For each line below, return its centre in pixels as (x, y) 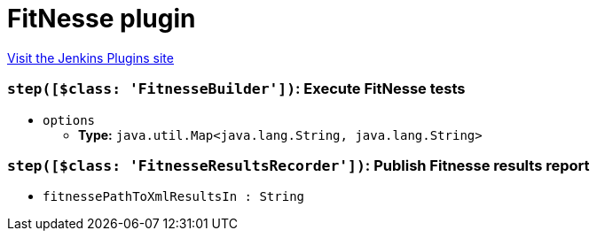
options (69, 120)
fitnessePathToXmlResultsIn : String (174, 197)
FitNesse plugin (102, 19)
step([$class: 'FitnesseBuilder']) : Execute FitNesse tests (236, 89)
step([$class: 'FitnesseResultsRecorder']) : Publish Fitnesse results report (298, 165)
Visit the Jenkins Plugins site (90, 58)
